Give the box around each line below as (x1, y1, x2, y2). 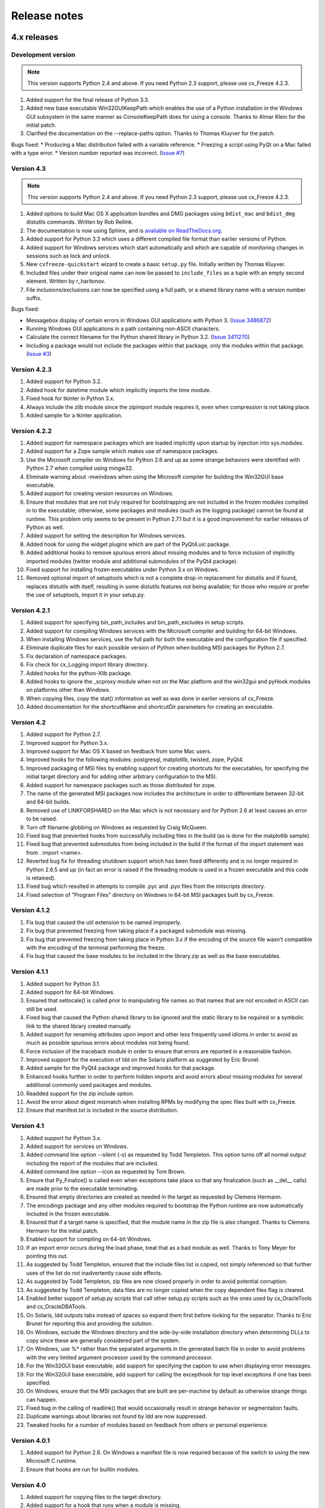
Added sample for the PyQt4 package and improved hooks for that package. (26, 1065, 216, 1072)
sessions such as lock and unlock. (26, 252, 111, 259)
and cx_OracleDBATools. (26, 1303, 87, 1310)
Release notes (11, 9, 84, 22)
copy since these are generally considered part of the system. (26, 1337, 181, 1344)
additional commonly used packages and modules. (26, 1082, 153, 1089)
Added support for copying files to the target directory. (26, 1493, 162, 1500)
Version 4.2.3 (11, 366, 52, 373)
